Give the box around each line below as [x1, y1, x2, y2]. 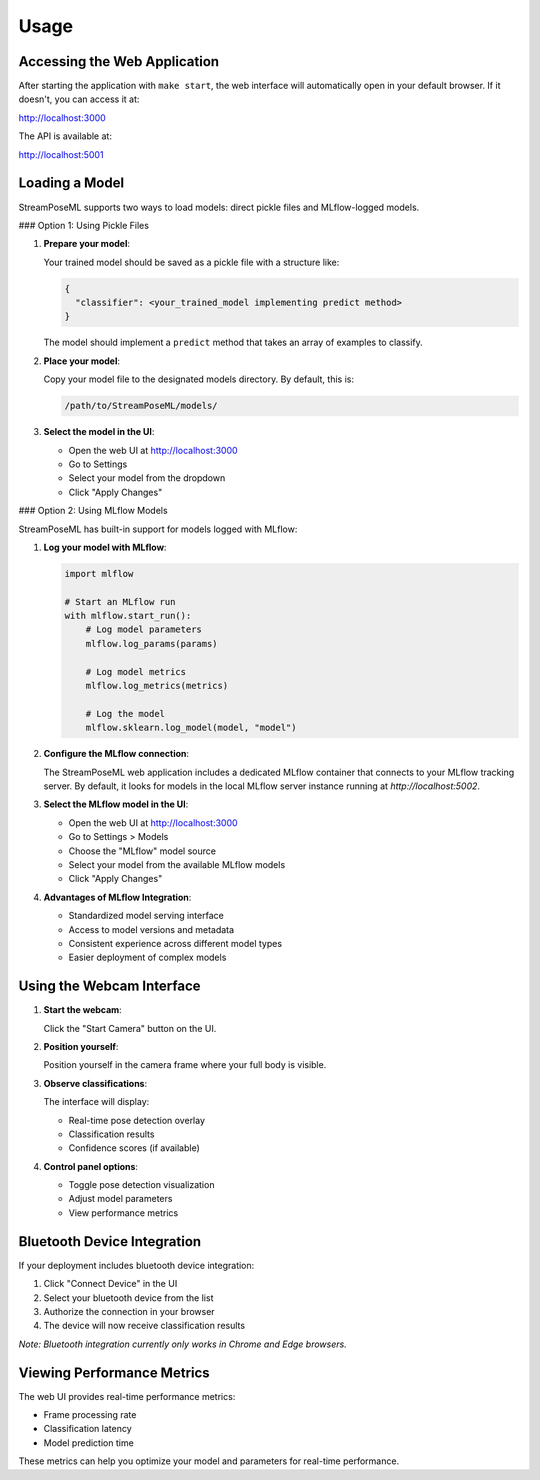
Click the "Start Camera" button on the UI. [43, 1022, 217, 1034]
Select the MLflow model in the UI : [43, 798, 189, 810]
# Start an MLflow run [64, 596, 176, 607]
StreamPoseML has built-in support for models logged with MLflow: [18, 523, 298, 535]
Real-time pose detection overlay [68, 1114, 205, 1126]
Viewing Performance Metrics [18, 1364, 210, 1381]
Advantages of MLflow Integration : [43, 891, 192, 903]
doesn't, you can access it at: [18, 93, 140, 105]
